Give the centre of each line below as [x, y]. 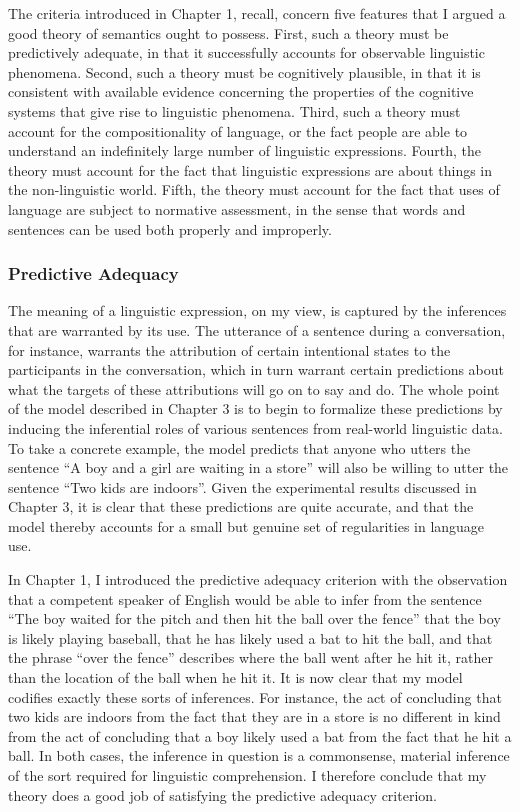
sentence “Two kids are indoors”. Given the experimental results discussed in [242, 486]
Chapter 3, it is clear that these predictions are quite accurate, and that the [241, 506]
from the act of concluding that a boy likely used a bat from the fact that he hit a [260, 735]
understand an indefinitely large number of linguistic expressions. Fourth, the [244, 150]
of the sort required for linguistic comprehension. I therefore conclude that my [247, 775]
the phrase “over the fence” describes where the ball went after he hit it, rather [251, 657]
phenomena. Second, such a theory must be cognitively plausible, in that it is [244, 71]
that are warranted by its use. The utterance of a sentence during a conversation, [257, 329]
